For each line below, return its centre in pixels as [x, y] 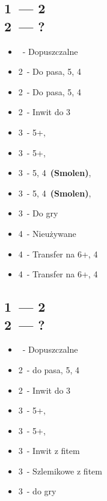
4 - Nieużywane [47, 233]
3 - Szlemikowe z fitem [60, 471]
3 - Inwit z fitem [49, 451]
